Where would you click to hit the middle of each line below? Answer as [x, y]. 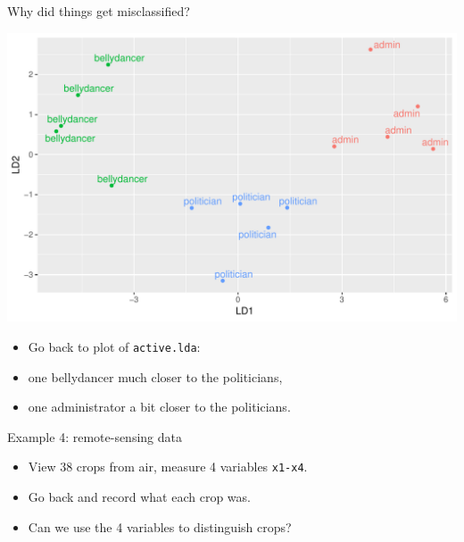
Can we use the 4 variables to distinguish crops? [160, 526]
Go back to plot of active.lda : [114, 347]
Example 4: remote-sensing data [95, 436]
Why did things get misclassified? [99, 11]
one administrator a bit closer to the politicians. [159, 407]
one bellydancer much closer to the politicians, [155, 376]
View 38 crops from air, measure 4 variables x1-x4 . [168, 467]
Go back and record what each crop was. [139, 497]
